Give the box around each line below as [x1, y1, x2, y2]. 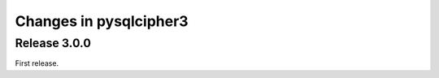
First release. [15, 58, 59, 68]
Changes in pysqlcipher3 [15, 12, 189, 30]
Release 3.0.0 [15, 36, 91, 50]
